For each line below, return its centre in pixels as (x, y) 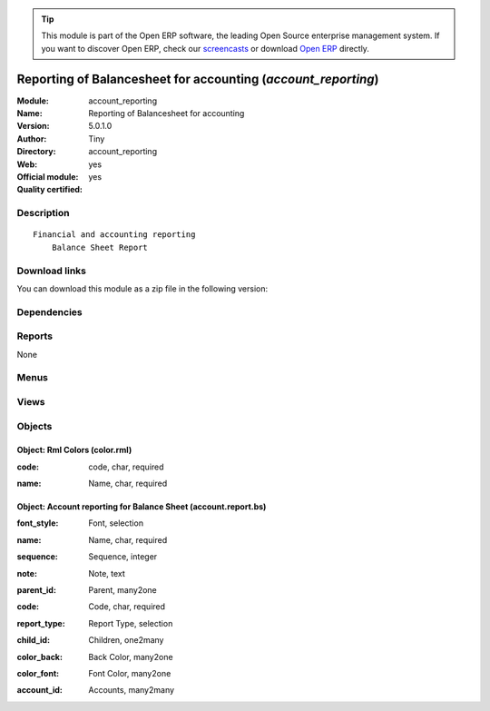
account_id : (39, 690)
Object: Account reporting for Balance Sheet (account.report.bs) (142, 507)
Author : (32, 138)
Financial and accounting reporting (114, 235)
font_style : (38, 523)
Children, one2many (126, 640)
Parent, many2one (123, 590)
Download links (51, 271)
